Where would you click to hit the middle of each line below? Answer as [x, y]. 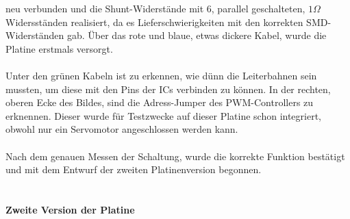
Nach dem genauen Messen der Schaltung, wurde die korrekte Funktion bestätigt [175, 156]
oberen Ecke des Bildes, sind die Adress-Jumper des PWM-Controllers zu [160, 102]
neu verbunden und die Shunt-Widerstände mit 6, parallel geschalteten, [155, 8]
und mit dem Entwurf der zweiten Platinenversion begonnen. [134, 169]
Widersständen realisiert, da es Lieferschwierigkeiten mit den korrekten [154, 22]
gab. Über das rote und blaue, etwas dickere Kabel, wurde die [197, 35]
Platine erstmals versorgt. [59, 48]
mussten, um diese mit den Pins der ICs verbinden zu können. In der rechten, [168, 89]
